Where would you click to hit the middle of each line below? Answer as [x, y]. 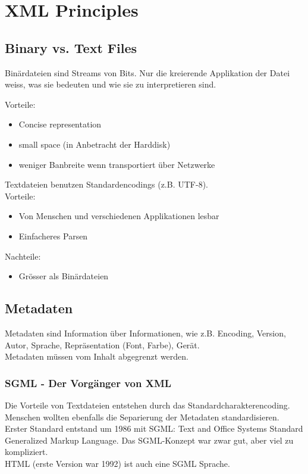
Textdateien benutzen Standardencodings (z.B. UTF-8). [106, 184]
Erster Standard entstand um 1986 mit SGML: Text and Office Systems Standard [154, 428]
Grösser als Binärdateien [64, 276]
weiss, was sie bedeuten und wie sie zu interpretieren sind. [111, 84]
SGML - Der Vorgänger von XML [88, 383]
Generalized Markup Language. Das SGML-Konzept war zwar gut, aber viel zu [149, 440]
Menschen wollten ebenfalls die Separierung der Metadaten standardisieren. [142, 417]
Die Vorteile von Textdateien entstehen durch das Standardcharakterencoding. [147, 405]
